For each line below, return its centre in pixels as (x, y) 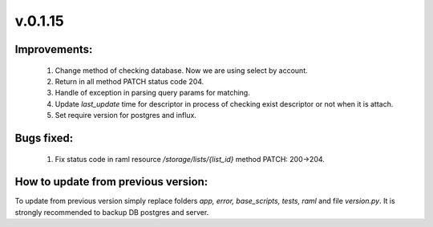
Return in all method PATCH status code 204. (129, 81)
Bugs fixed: (44, 138)
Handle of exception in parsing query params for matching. (152, 93)
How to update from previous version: (111, 182)
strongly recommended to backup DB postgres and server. (112, 212)
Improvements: (54, 49)
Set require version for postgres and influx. (125, 116)
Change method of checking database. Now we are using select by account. (181, 70)
